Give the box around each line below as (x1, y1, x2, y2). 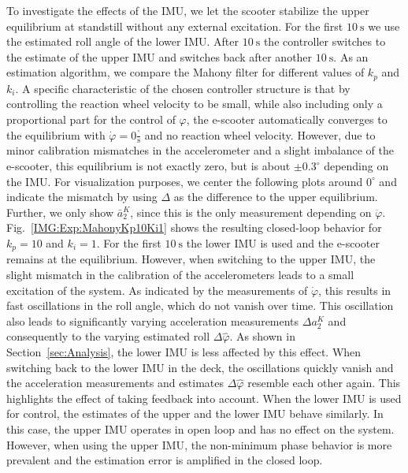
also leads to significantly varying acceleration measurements (6, 312, 299, 329)
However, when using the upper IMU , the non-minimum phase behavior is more (6, 436, 392, 453)
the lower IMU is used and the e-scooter (186, 235, 380, 251)
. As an (333, 48, 369, 65)
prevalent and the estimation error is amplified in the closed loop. (6, 452, 323, 468)
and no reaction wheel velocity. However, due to (144, 126, 376, 143)
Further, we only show (6, 203, 114, 220)
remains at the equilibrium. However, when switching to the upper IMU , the (6, 251, 376, 267)
